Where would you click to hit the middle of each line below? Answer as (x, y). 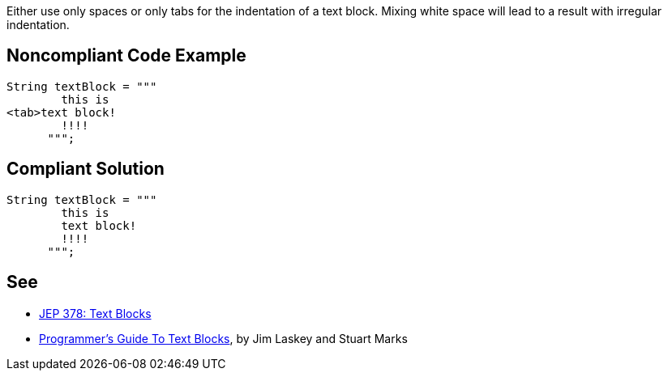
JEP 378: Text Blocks (95, 313)
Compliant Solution (86, 169)
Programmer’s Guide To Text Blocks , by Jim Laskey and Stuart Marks (223, 338)
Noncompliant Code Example (126, 56)
